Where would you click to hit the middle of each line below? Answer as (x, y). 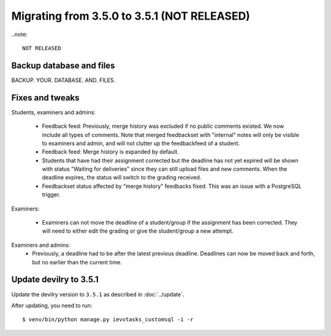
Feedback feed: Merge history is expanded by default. (110, 152)
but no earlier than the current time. (77, 262)
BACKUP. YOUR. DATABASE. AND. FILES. (63, 80)
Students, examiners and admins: (54, 112)
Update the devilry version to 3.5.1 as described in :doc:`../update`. (98, 294)
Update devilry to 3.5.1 (55, 279)
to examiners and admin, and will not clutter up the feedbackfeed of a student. (141, 143)
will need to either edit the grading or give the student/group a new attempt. (138, 231)
